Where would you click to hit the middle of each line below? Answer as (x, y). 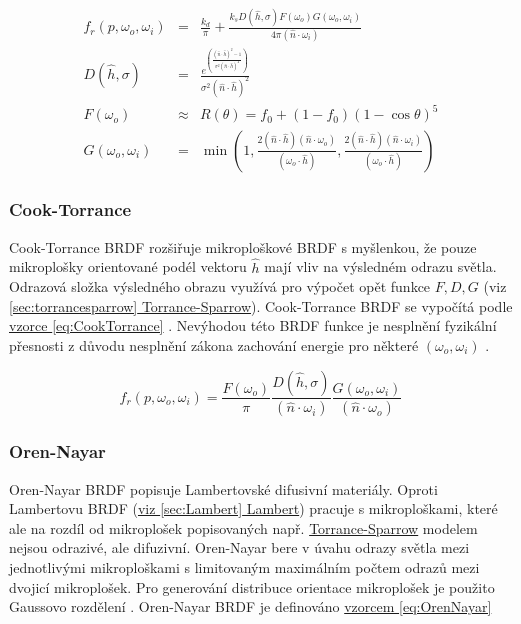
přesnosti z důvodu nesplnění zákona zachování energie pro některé (214, 344)
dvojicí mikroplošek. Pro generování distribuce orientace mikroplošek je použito (252, 586)
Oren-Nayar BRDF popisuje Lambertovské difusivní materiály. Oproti (223, 488)
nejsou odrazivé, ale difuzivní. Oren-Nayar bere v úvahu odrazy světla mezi (239, 547)
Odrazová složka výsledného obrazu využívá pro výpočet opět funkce (220, 286)
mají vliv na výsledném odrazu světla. (380, 266)
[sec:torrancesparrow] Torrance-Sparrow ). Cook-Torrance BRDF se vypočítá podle (261, 305)
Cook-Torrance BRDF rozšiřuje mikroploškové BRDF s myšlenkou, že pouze (243, 246)
